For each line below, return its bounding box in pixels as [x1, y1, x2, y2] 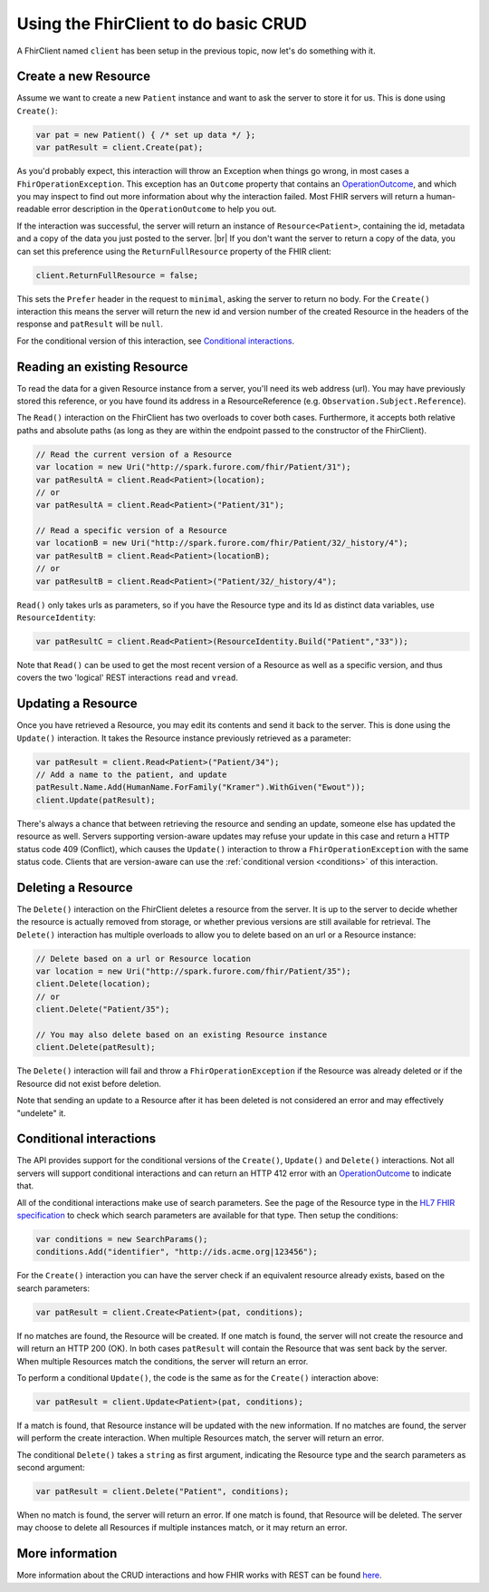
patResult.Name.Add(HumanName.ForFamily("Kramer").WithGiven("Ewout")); [35, 782, 366, 792]
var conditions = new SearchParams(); [35, 1234, 208, 1245]
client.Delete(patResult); [35, 1043, 156, 1053]
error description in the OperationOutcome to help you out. [51, 204, 277, 215]
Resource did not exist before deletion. [16, 1078, 162, 1089]
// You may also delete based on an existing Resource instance [35, 1030, 328, 1040]
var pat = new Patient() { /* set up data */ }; [35, 130, 256, 140]
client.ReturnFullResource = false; [35, 270, 199, 280]
